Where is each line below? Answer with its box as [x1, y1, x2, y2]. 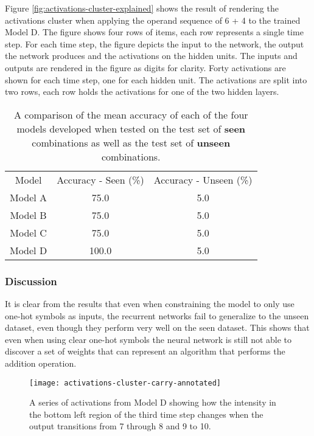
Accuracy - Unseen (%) [153, 172, 253, 187]
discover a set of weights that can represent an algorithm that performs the [5, 345, 285, 358]
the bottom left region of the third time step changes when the [29, 407, 263, 420]
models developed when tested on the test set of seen [16, 121, 246, 136]
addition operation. [5, 356, 77, 369]
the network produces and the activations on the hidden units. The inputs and [5, 49, 298, 62]
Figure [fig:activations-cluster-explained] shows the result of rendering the [5, 2, 279, 14]
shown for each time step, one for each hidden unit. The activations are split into [5, 73, 307, 86]
